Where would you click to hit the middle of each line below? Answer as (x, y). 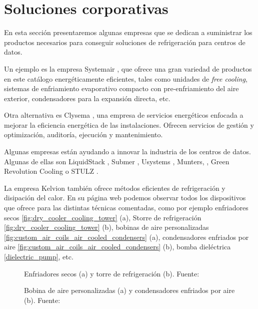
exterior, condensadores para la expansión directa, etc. (87, 98)
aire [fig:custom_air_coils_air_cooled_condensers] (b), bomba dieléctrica (117, 247)
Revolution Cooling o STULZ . (51, 171)
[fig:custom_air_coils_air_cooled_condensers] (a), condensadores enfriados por (126, 237)
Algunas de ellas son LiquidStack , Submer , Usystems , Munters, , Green (117, 161)
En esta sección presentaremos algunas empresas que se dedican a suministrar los (128, 32)
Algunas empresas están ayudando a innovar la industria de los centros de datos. (127, 151)
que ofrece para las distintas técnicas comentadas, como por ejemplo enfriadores (126, 208)
